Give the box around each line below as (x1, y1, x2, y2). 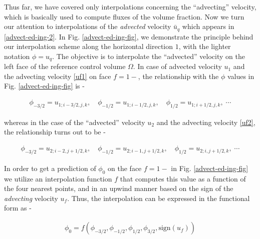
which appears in (182, 21, 234, 31)
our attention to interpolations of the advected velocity (4, 21, 171, 31)
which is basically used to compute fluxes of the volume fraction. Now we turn (4, 11, 244, 21)
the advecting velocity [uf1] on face (4, 70, 111, 81)
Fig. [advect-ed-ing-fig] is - (4, 80, 85, 91)
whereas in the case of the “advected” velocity (4, 116, 145, 127)
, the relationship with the (138, 70, 219, 81)
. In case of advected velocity (133, 61, 222, 71)
